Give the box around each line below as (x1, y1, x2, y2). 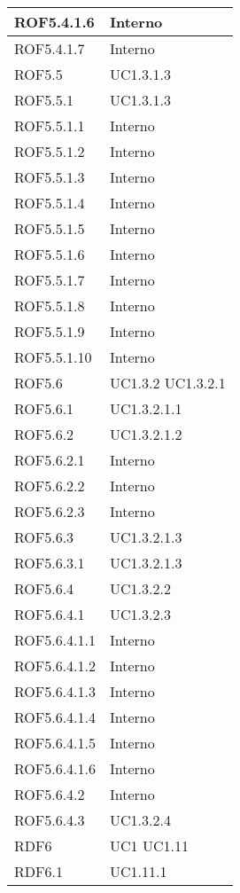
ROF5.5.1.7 (14, 270, 85, 290)
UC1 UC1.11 (110, 835, 189, 856)
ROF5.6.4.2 (14, 784, 85, 804)
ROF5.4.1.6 (14, 12, 95, 32)
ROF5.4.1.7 (14, 38, 85, 59)
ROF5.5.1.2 (14, 141, 85, 161)
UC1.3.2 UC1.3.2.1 (110, 372, 226, 393)
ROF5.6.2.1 (14, 450, 85, 470)
